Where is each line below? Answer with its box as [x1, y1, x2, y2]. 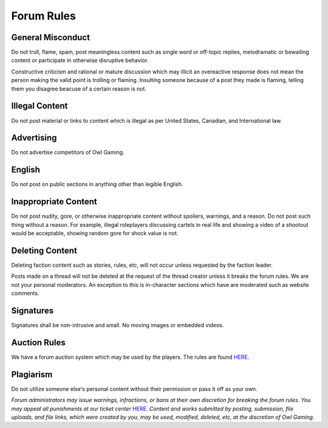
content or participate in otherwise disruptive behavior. [11, 57, 149, 64]
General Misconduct [11, 32, 91, 43]
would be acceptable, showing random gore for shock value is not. [11, 230, 179, 237]
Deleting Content [11, 245, 77, 255]
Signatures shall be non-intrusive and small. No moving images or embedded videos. [11, 322, 224, 329]
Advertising [11, 133, 57, 143]
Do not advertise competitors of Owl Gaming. [11, 149, 125, 156]
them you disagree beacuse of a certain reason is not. [11, 85, 147, 92]
